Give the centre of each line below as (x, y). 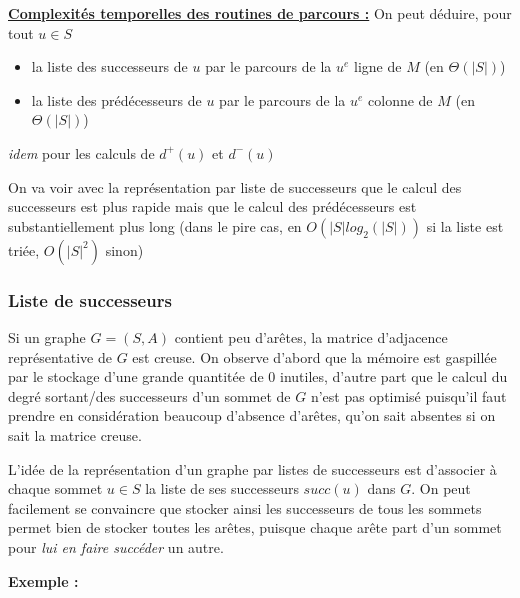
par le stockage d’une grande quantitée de (136, 376)
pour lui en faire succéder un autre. (116, 546)
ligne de (378, 66)
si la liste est (465, 225)
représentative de (60, 356)
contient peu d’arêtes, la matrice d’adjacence (311, 336)
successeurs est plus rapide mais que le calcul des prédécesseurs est (212, 206)
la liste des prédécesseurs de (116, 99)
